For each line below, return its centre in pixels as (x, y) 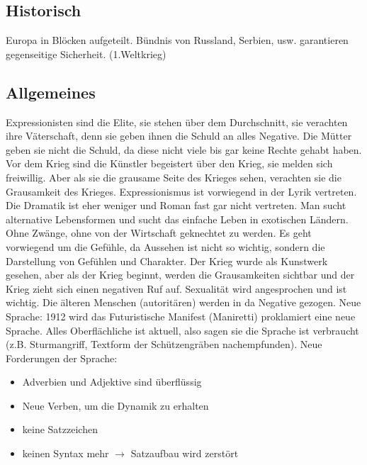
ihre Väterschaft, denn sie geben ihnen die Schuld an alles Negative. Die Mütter (179, 136)
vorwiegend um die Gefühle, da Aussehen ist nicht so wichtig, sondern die (165, 246)
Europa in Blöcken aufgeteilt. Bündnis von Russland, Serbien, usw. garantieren (177, 40)
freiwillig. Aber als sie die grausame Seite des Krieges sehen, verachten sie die (174, 177)
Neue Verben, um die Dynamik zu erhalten (115, 405)
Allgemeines (51, 92)
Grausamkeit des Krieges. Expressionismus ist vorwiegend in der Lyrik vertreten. (181, 191)
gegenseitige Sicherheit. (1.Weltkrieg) (86, 54)
